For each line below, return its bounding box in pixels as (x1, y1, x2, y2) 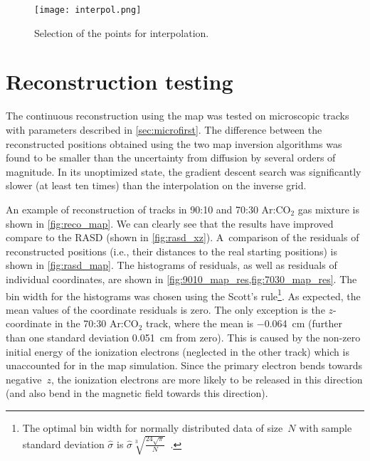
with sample (299, 420, 352, 435)
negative (6, 371, 42, 386)
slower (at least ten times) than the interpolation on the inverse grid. (6, 178, 307, 193)
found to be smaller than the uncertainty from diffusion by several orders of (6, 150, 336, 165)
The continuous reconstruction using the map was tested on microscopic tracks (6, 108, 349, 123)
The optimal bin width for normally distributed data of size (22, 420, 283, 435)
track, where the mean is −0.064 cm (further (146, 316, 343, 331)
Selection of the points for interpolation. (34, 25, 209, 40)
